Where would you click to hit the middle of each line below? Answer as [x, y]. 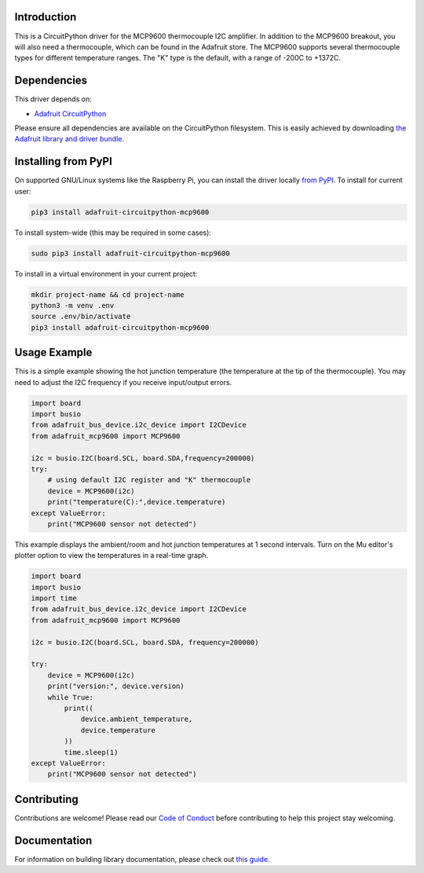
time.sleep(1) [91, 752]
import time [54, 598]
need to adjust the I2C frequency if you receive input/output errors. [123, 382]
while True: [71, 697]
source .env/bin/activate [81, 317]
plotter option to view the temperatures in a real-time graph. [111, 556]
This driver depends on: [53, 99]
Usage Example [53, 352]
